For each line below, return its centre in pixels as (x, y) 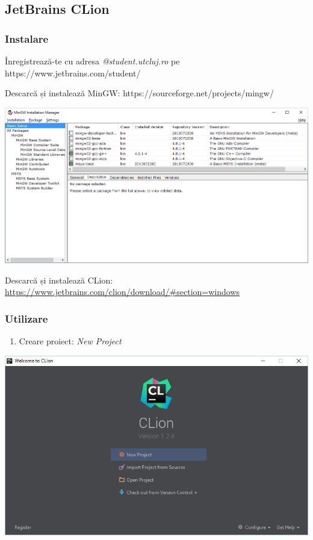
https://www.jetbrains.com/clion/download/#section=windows (122, 292)
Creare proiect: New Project (70, 341)
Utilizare (26, 318)
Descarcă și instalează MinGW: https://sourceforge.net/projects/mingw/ (139, 93)
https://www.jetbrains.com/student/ (73, 73)
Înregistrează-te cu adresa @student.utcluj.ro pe (92, 61)
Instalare (27, 38)
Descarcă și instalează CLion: (59, 280)
